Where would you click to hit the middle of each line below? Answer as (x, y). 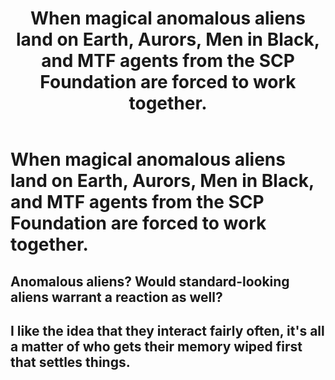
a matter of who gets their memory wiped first (156, 346)
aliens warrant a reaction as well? (116, 297)
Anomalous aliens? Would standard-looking (150, 281)
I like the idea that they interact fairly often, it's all (167, 330)
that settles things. (70, 362)
